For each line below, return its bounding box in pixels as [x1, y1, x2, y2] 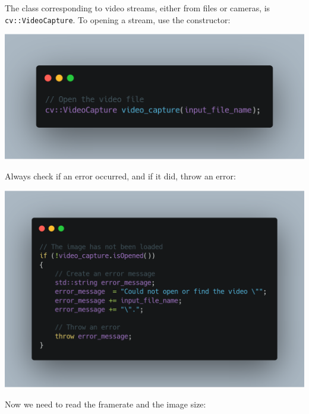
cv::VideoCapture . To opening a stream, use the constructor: [5, 13, 231, 26]
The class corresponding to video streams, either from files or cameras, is [5, 2, 270, 14]
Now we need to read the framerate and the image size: [5, 397, 206, 410]
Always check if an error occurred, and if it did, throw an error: [5, 169, 236, 182]
